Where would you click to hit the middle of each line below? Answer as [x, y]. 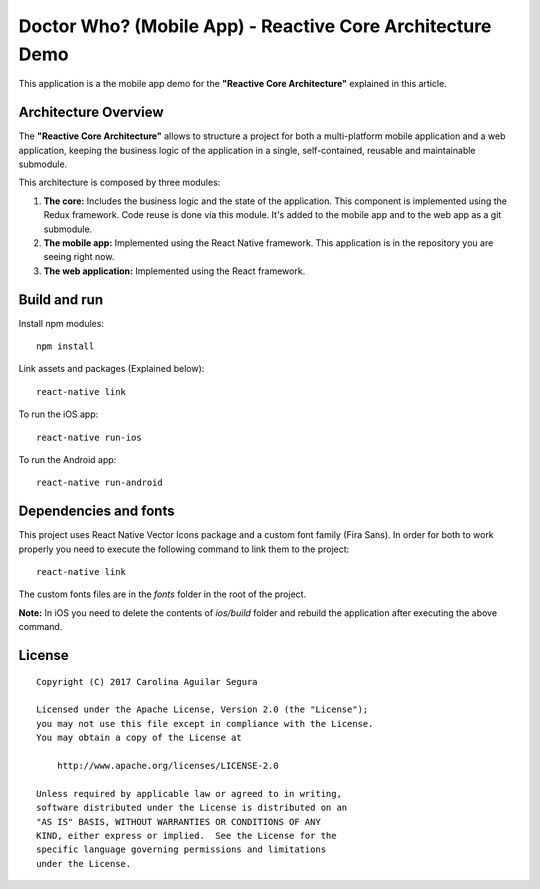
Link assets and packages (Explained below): [111, 369]
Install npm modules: [61, 323]
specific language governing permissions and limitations [181, 849]
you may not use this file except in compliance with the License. [205, 723]
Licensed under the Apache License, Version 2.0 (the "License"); [202, 709]
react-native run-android [100, 483]
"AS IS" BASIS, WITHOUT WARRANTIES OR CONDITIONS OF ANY [179, 821]
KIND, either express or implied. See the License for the [186, 835]
